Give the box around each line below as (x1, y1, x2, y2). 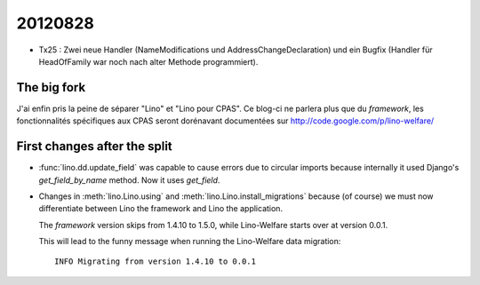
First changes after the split (16, 139, 172, 154)
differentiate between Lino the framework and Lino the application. (38, 203, 284, 214)
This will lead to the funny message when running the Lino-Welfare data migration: (38, 236, 341, 247)
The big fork (16, 80, 86, 95)
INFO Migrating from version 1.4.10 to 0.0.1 (54, 257, 257, 266)
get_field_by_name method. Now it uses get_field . (38, 174, 220, 186)
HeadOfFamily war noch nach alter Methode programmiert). (38, 56, 259, 67)
